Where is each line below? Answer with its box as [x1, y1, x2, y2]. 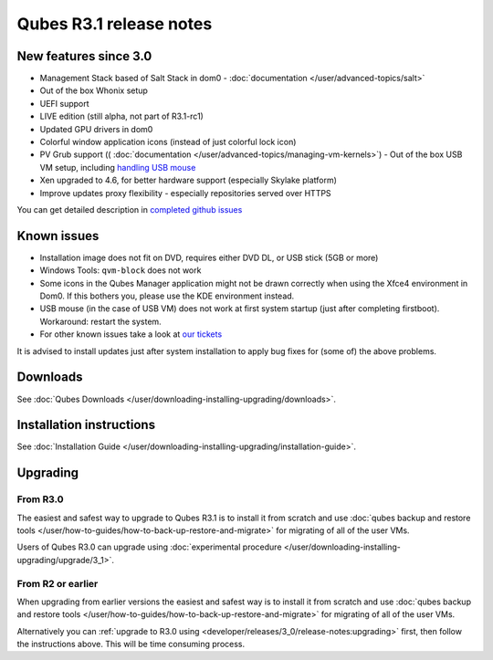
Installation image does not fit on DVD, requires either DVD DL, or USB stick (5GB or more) [39, 252, 379, 263]
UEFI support [39, 98, 90, 109]
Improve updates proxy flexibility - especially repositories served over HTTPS [39, 187, 332, 198]
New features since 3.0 [16, 48, 152, 64]
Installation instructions [16, 417, 155, 433]
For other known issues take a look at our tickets [39, 329, 223, 340]
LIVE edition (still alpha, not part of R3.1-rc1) [39, 110, 205, 122]
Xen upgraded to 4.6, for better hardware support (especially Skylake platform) [39, 174, 338, 186]
